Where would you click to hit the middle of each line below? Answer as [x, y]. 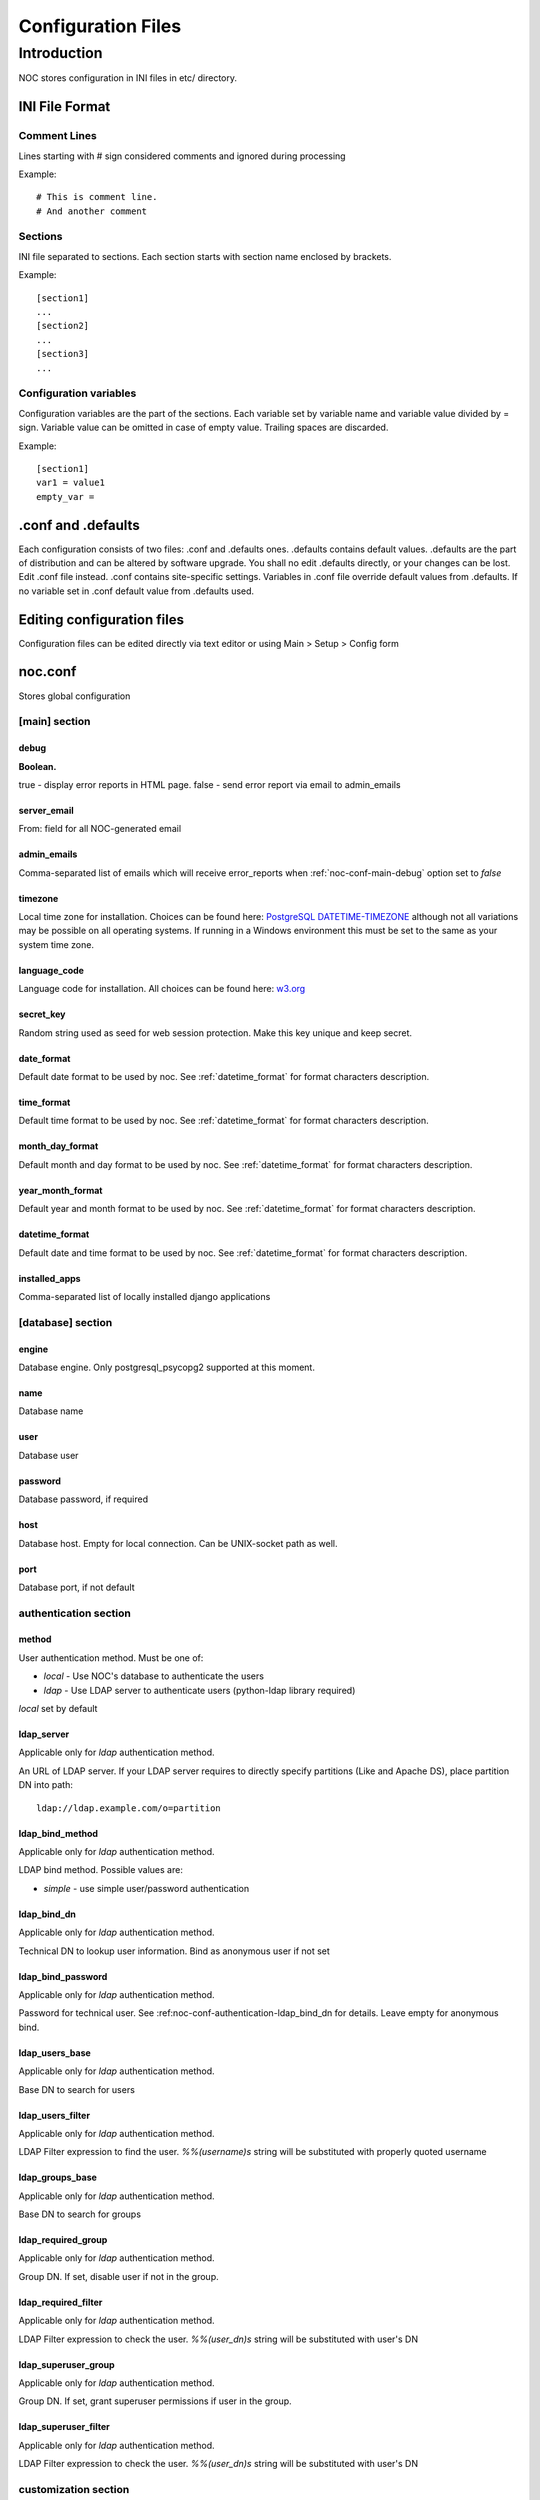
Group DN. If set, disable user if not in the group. [118, 2276]
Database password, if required [83, 1499]
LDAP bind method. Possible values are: [101, 1870]
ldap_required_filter [60, 2302]
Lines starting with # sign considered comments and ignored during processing [182, 156]
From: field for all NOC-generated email [100, 829]
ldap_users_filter [54, 2115]
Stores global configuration [74, 696]
